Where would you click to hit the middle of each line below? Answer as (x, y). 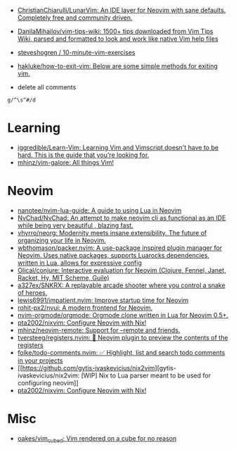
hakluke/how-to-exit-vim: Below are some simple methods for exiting (117, 66)
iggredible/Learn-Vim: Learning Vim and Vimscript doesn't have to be (118, 147)
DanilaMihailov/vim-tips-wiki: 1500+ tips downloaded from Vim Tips (115, 31)
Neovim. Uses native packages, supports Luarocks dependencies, (113, 255)
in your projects (40, 360)
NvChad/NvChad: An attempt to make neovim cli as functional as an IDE (122, 218)
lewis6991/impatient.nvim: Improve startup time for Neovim (103, 300)
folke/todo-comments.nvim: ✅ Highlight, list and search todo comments (121, 352)
